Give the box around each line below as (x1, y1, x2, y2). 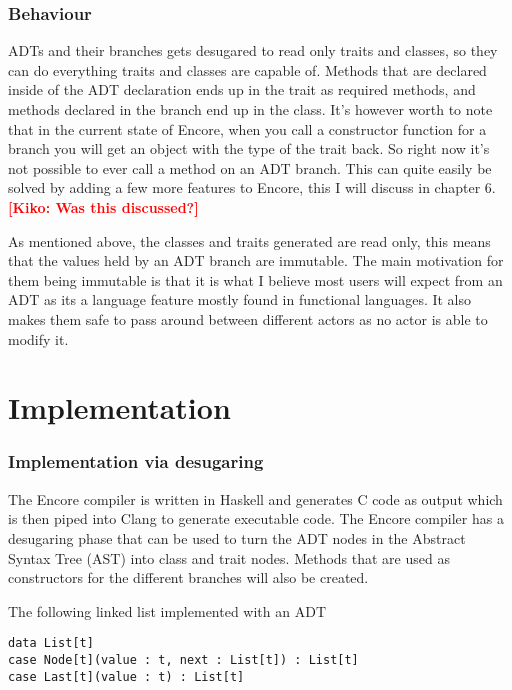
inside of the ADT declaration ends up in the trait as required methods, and (8, 79, 476, 100)
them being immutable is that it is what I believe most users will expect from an (8, 269, 503, 290)
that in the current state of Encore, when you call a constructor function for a (8, 118, 487, 139)
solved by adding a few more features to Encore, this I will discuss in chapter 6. (8, 177, 496, 198)
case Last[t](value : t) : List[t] (8, 669, 245, 684)
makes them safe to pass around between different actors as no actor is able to (8, 308, 488, 329)
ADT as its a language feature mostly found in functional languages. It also (8, 289, 472, 310)
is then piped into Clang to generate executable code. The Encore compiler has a (8, 508, 504, 529)
